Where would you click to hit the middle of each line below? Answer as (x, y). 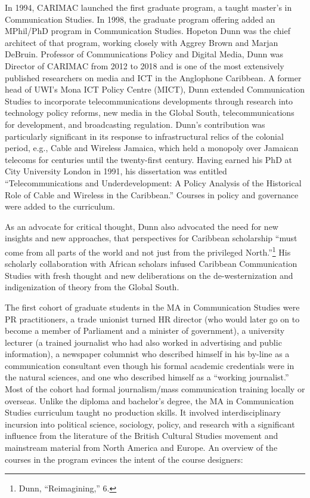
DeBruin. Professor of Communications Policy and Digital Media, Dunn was (144, 54)
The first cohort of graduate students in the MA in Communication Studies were (152, 307)
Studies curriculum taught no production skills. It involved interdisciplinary (143, 412)
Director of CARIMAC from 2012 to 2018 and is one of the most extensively (145, 65)
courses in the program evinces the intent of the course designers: (124, 459)
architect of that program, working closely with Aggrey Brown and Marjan (142, 42)
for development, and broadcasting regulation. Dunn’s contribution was (135, 124)
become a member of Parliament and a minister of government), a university (145, 331)
